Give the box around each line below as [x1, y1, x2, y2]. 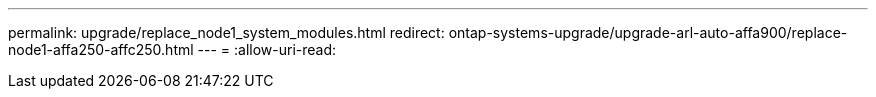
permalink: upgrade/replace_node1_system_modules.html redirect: [8, 24, 445, 41]
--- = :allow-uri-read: [197, 41, 337, 58]
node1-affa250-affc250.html [8, 41, 194, 58]
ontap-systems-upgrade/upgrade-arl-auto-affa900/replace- [448, 24, 848, 41]
